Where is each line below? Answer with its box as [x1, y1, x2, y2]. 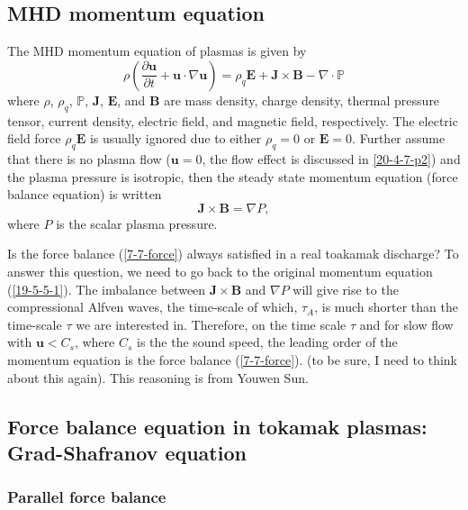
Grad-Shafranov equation [7, 438, 247, 466]
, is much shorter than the [314, 297, 458, 316]
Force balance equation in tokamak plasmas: [7, 412, 427, 440]
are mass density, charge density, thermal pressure [164, 90, 440, 109]
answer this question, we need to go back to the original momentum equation [7, 261, 433, 280]
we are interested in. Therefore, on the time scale [76, 314, 346, 333]
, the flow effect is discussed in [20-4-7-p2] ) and [202, 149, 461, 168]
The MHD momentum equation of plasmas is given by [7, 41, 307, 60]
